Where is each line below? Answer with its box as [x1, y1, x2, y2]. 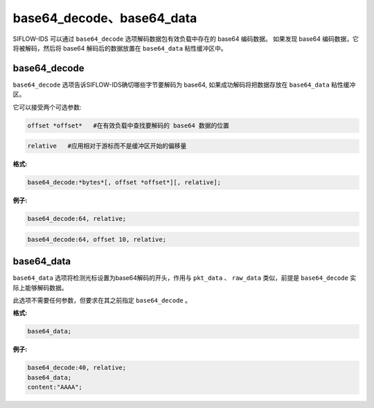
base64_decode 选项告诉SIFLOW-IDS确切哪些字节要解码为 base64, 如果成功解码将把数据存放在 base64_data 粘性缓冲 [12, 80, 356, 89]
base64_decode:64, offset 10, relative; [27, 236, 166, 243]
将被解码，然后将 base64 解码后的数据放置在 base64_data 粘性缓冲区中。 [12, 44, 228, 52]
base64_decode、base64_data [12, 10, 197, 26]
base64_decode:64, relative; [27, 215, 127, 223]
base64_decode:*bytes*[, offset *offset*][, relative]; [27, 179, 222, 186]
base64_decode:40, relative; [27, 364, 127, 372]
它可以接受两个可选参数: [12, 103, 82, 111]
